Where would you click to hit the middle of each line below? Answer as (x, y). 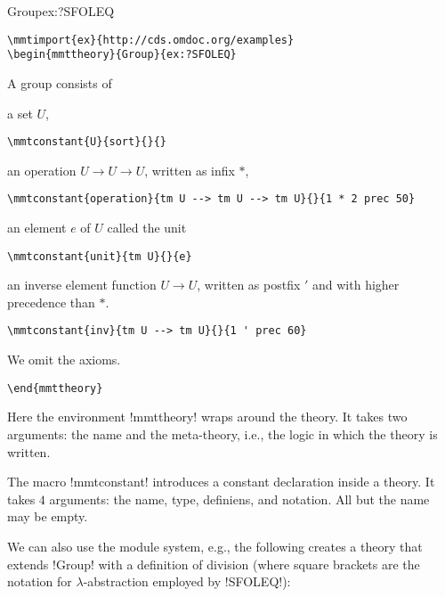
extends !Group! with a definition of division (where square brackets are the (214, 564)
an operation (42, 170)
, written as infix (190, 170)
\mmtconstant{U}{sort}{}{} (87, 142)
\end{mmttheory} (55, 388)
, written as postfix (249, 285)
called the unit (147, 227)
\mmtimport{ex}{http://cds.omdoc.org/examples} (151, 40)
